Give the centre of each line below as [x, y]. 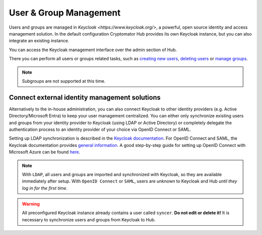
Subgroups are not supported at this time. [64, 81]
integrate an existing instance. [39, 41]
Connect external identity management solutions [85, 97]
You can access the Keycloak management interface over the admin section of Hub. [93, 50]
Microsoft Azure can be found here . [45, 152]
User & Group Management [65, 13]
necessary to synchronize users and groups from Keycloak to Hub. [89, 219]
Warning [31, 204]
